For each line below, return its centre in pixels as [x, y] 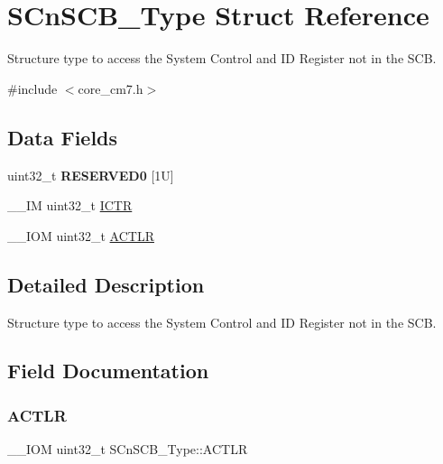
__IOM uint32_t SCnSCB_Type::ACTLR [128, 449]
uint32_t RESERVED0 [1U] [91, 175]
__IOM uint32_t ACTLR [81, 235]
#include [32, 88]
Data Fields [63, 137]
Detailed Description [106, 284]
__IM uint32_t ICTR [70, 205]
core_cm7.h [111, 88]
